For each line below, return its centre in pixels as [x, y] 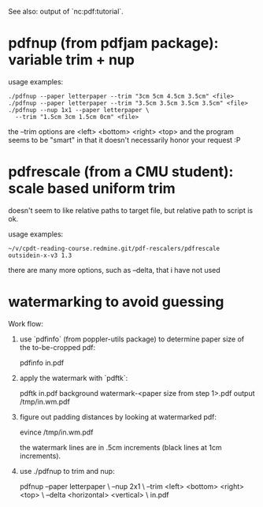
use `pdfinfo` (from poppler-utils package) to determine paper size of [132, 339]
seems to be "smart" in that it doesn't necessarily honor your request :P [124, 140]
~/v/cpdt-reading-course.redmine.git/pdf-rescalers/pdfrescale [114, 248]
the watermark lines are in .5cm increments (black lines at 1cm [120, 447]
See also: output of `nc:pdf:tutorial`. [66, 11]
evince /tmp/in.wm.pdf [56, 432]
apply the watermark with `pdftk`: [74, 378]
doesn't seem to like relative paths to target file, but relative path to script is [131, 210]
